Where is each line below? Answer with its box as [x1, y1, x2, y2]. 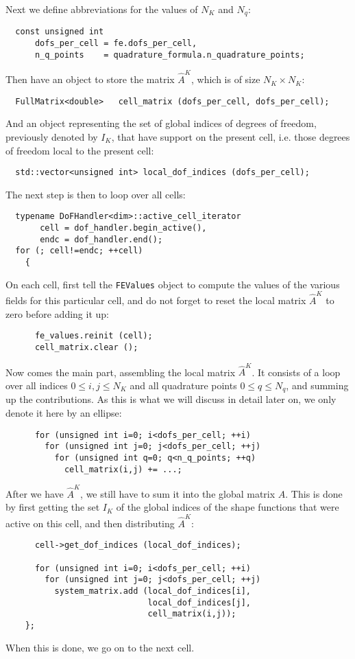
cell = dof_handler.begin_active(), [40, 223, 207, 233]
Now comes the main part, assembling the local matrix [5, 365, 236, 379]
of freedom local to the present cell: [5, 143, 154, 157]
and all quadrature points [130, 378, 237, 392]
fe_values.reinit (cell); [34, 331, 153, 341]
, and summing [286, 378, 349, 392]
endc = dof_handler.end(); [40, 234, 163, 244]
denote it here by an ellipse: [5, 405, 122, 419]
